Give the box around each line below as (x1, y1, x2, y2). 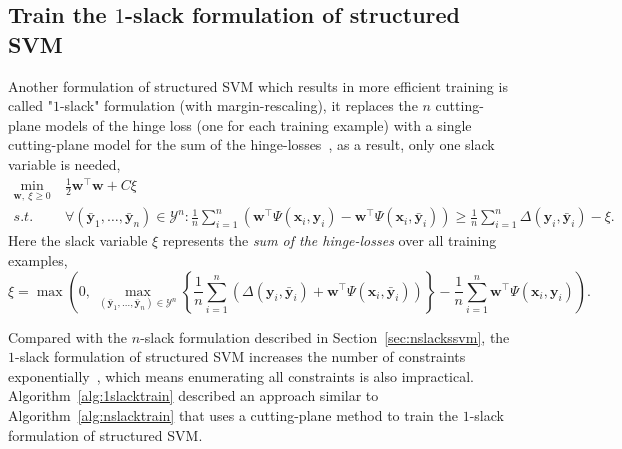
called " (8, 95, 53, 116)
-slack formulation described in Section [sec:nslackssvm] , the (140, 326, 510, 347)
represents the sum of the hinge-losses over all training (162, 230, 497, 251)
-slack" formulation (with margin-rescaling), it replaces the (59, 95, 418, 116)
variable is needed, (8, 153, 121, 174)
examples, (8, 249, 68, 270)
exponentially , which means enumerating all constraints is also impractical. (8, 365, 475, 386)
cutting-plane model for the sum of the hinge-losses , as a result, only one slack (8, 134, 495, 155)
